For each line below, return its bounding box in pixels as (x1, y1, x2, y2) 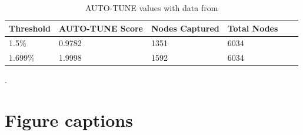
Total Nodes (227, 22, 278, 34)
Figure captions (5, 108, 133, 132)
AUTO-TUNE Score (58, 22, 144, 34)
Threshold (9, 22, 51, 34)
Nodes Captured (151, 22, 219, 34)
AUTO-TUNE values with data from (85, 2, 218, 13)
